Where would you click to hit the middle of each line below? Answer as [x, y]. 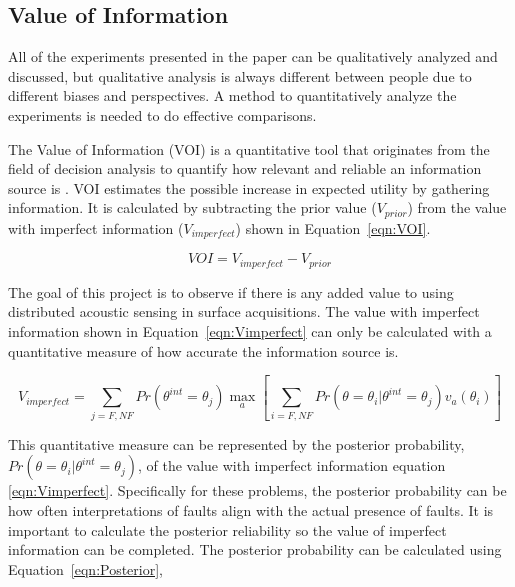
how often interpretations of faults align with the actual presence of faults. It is [251, 509]
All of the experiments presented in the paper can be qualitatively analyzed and [253, 56]
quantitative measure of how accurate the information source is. [203, 350]
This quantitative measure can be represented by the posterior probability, [236, 443]
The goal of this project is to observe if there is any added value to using [231, 291]
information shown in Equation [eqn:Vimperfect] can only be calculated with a [250, 330]
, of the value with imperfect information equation [291, 465]
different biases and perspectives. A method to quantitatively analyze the [232, 95]
